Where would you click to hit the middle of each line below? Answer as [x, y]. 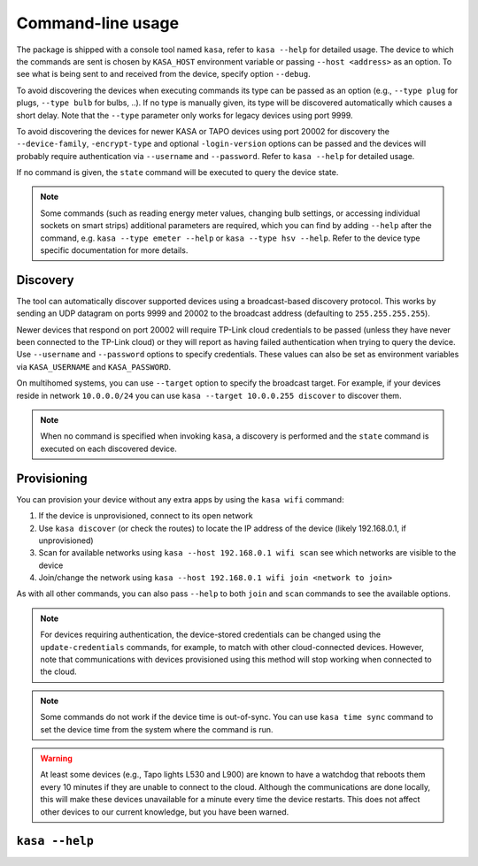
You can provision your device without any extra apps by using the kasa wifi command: [180, 499]
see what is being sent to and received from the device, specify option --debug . [163, 74]
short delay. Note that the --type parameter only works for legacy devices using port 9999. [185, 115]
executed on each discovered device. [108, 448]
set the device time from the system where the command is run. [157, 729]
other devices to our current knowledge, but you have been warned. [165, 812]
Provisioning [52, 478]
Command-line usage [98, 23]
